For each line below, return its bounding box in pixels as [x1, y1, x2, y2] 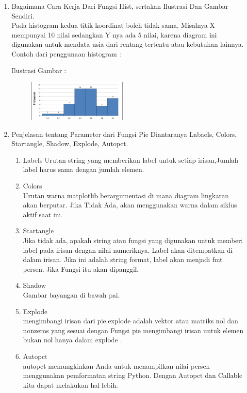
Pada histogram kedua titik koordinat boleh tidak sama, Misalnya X [11, 20, 215, 30]
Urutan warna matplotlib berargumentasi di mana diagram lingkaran [23, 190, 229, 200]
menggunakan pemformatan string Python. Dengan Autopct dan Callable [23, 370, 243, 380]
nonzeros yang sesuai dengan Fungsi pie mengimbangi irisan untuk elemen [23, 325, 244, 335]
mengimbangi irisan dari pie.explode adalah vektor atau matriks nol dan [23, 316, 238, 326]
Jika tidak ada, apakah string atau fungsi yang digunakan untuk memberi [23, 235, 243, 245]
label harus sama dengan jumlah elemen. [23, 164, 144, 174]
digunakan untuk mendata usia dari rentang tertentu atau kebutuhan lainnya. [11, 39, 244, 49]
